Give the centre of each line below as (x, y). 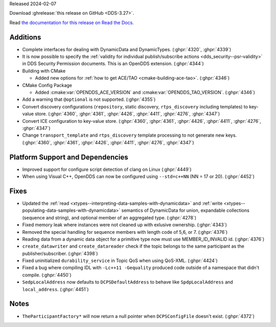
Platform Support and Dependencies (69, 157)
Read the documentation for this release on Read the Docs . (72, 23)
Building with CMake (44, 71)
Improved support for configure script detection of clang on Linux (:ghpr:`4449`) (107, 169)
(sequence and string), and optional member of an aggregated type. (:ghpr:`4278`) (109, 217)
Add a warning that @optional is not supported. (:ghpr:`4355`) (89, 99)
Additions (25, 37)
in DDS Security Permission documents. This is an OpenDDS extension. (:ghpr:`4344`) (113, 63)
